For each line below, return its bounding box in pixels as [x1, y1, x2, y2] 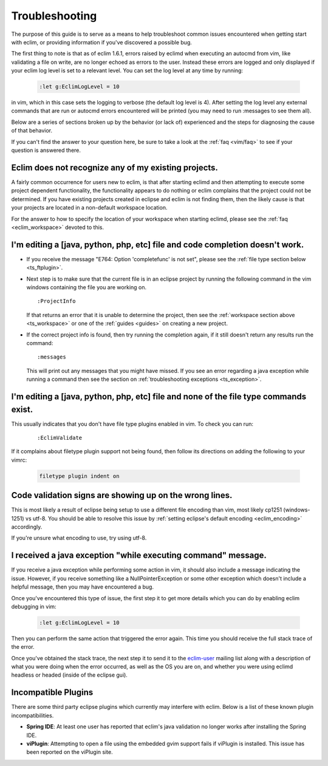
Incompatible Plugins [11, 687, 94, 698]
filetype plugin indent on [39, 473, 120, 479]
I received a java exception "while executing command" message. [11, 550, 267, 561]
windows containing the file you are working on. [26, 283, 147, 291]
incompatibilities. [11, 711, 54, 719]
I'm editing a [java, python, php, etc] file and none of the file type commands [11, 391, 307, 402]
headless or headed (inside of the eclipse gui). [11, 671, 128, 679]
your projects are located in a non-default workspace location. [11, 204, 168, 211]
